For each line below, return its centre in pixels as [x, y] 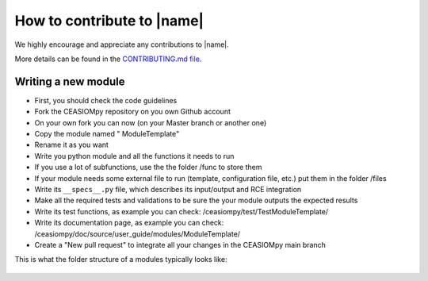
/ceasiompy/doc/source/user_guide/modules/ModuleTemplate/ [138, 233]
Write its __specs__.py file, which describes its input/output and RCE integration [168, 189]
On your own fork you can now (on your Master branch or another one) [151, 122]
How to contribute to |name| [109, 21]
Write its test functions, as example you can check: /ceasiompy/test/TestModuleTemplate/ [182, 211]
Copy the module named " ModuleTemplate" [107, 134]
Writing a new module [70, 81]
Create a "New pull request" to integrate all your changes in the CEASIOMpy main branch [180, 244]
